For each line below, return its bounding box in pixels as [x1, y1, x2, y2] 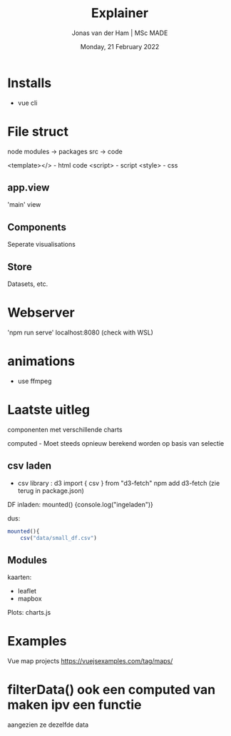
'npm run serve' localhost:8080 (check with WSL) [7, 328, 153, 337]
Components [7, 221, 66, 233]
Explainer [91, 5, 148, 21]
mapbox [17, 594, 42, 603]
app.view [7, 182, 50, 194]
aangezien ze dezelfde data [7, 720, 89, 729]
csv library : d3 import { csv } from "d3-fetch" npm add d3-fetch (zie [17, 479, 220, 487]
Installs [7, 75, 52, 91]
